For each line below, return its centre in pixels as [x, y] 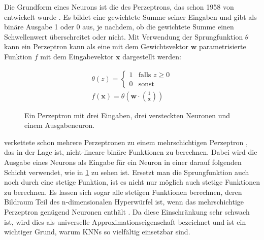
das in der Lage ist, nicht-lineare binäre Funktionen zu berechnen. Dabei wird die [131, 152]
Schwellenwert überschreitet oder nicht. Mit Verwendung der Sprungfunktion [124, 36]
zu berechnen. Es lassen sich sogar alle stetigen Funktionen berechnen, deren [123, 192]
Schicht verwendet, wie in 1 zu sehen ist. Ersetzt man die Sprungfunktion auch [127, 172]
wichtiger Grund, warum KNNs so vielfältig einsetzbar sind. [97, 232]
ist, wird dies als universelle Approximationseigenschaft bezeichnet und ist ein [125, 221]
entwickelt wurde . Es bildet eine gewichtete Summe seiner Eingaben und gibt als [130, 16]
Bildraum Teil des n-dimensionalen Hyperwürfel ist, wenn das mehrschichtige [124, 202]
